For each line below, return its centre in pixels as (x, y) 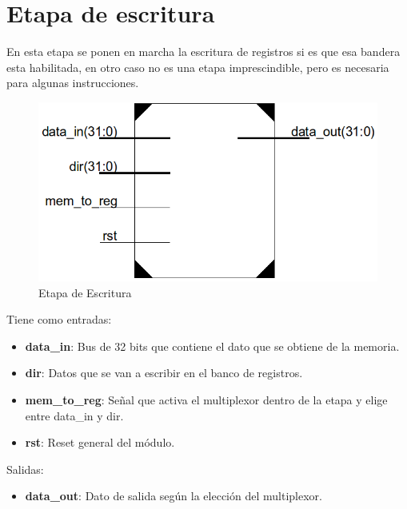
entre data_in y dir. (74, 415)
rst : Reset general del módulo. (100, 442)
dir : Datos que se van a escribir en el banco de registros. (164, 373)
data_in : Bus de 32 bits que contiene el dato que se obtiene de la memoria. (212, 346)
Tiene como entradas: (59, 319)
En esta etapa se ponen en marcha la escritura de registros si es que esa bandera (203, 52)
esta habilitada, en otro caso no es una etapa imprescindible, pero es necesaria (198, 67)
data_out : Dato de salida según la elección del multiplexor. (174, 496)
